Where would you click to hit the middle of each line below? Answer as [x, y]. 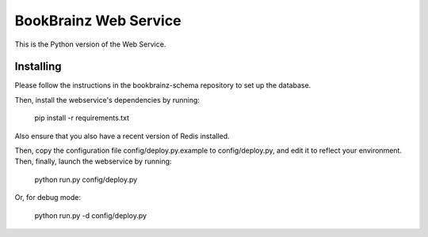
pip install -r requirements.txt [82, 118]
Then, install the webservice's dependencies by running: [107, 100]
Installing [38, 67]
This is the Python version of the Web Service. [90, 44]
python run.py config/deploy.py [86, 179]
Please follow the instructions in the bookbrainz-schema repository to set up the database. [163, 85]
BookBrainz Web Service [98, 21]
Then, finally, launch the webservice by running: [93, 161]
